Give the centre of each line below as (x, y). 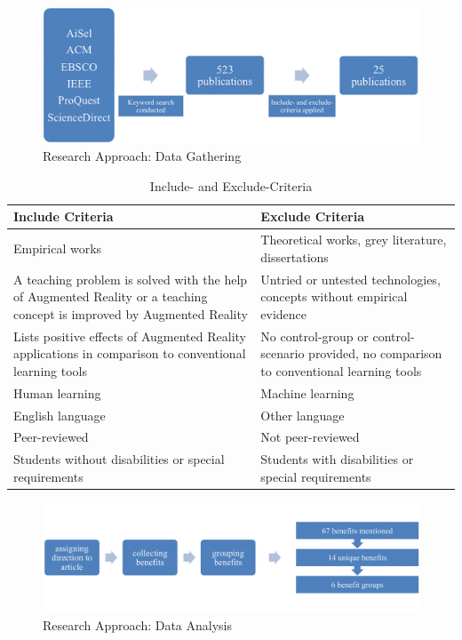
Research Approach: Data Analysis (138, 624)
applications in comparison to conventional (130, 353)
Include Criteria (64, 216)
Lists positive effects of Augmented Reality (130, 336)
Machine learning (307, 392)
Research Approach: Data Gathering (142, 156)
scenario (283, 353)
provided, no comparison (375, 353)
